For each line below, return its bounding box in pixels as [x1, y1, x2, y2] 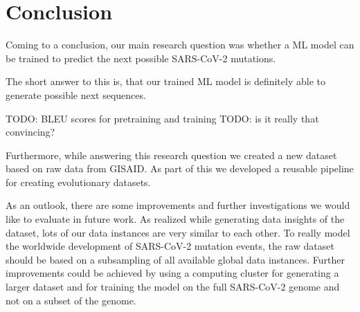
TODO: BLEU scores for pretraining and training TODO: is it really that [6, 111, 319, 125]
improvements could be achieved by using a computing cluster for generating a [6, 266, 339, 280]
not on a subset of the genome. [6, 293, 136, 307]
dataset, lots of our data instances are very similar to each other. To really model [6, 225, 350, 239]
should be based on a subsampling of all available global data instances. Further [6, 252, 345, 266]
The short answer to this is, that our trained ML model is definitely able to [6, 74, 325, 89]
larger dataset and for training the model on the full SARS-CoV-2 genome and [6, 279, 340, 294]
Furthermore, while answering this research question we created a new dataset [6, 147, 337, 162]
